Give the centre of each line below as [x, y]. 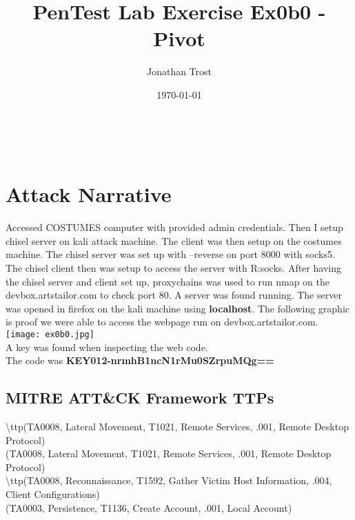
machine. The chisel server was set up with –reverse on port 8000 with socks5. [170, 254]
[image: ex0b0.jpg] [50, 334]
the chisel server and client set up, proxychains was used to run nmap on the [168, 281]
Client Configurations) [53, 493]
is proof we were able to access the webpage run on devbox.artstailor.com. [162, 322]
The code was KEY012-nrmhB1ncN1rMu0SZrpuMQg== [140, 360]
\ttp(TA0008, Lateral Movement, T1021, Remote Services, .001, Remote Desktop [177, 427]
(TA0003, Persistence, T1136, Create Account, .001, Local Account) [149, 507]
